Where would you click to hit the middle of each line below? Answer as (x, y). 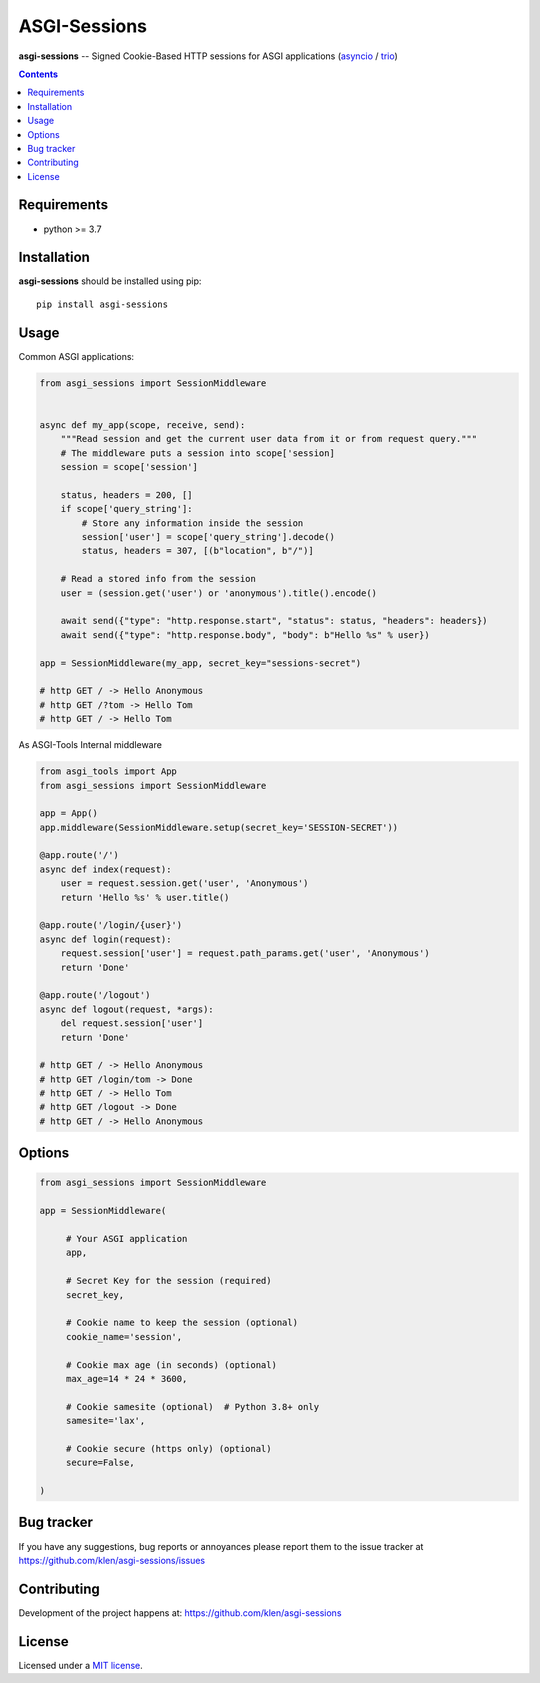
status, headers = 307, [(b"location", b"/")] (197, 551)
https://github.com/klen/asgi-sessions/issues (111, 1560)
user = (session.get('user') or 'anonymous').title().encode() (219, 593)
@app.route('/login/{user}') (111, 925)
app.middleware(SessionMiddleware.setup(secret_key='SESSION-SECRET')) (219, 827)
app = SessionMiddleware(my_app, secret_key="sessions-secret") (200, 663)
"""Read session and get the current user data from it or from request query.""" (269, 439)
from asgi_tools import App (108, 771)
